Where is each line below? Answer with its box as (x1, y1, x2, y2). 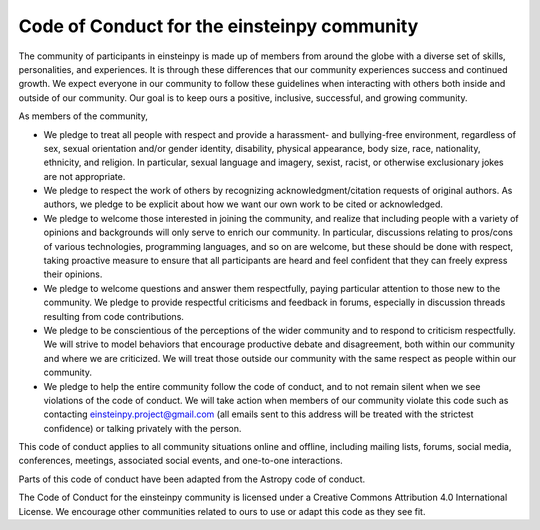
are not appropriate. (43, 170, 126, 182)
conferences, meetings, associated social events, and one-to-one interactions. (18, 455, 344, 467)
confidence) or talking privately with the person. (43, 422, 242, 434)
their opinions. (43, 268, 103, 280)
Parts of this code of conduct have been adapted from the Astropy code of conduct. (18, 473, 366, 485)
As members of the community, (18, 110, 149, 122)
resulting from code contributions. (43, 310, 185, 322)
